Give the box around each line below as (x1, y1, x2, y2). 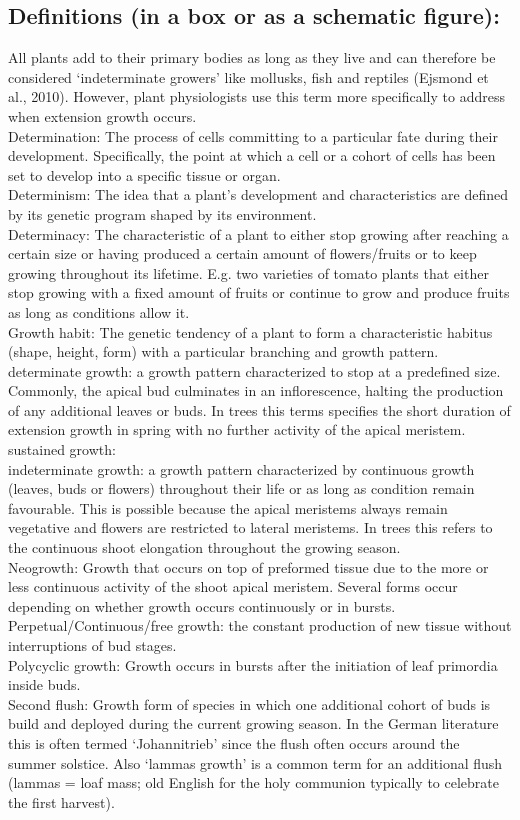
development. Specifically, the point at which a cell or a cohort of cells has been (8, 145, 496, 166)
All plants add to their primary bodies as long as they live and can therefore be (8, 47, 496, 68)
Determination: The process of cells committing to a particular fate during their (8, 125, 498, 146)
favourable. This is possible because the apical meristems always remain (8, 497, 448, 518)
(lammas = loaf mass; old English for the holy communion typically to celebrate (8, 772, 499, 793)
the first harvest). (8, 791, 115, 812)
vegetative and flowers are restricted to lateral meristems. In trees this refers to (8, 517, 493, 538)
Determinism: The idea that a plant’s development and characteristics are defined (8, 184, 508, 205)
